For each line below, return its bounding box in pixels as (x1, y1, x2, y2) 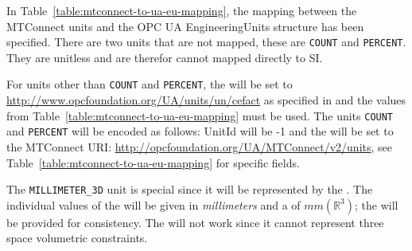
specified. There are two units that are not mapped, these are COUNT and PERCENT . (6, 33, 406, 50)
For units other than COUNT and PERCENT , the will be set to (6, 76, 293, 92)
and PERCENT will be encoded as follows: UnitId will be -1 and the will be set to (6, 123, 394, 139)
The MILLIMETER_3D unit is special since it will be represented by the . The (6, 181, 373, 198)
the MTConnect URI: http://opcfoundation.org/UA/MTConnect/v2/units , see (6, 139, 393, 155)
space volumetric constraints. (6, 229, 148, 246)
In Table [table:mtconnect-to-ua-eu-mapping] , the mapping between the (6, 2, 357, 18)
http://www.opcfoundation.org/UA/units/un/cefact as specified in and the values (6, 92, 406, 108)
